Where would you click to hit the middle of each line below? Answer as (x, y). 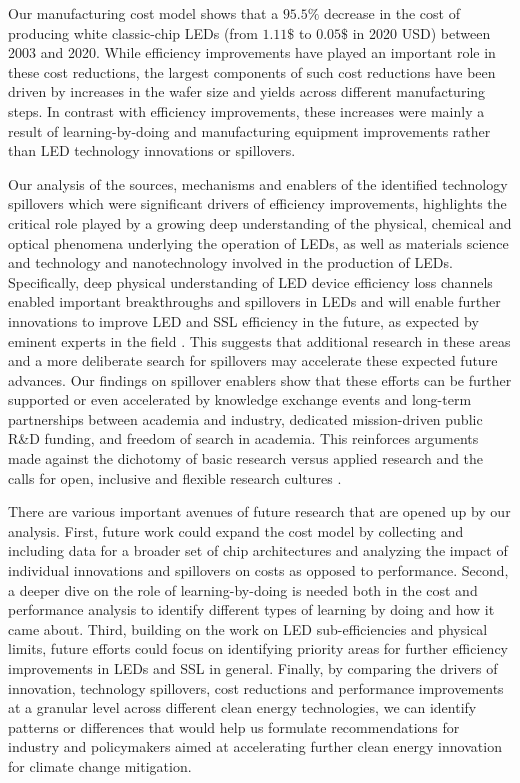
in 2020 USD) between (421, 32)
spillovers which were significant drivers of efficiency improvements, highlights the (257, 203)
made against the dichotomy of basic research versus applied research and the (246, 458)
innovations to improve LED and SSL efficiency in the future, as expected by (243, 320)
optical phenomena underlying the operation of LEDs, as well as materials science (258, 242)
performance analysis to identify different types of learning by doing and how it (251, 609)
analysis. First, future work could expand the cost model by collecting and (236, 530)
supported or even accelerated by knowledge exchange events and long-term (240, 399)
